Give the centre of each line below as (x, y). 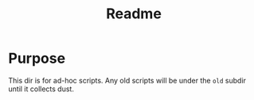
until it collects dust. (41, 89)
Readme (134, 14)
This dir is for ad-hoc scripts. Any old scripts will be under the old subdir (127, 80)
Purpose (37, 58)
